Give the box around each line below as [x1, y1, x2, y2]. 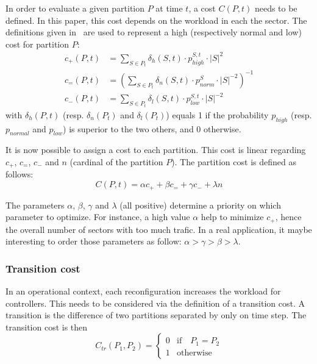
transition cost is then [5, 320, 88, 333]
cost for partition [5, 37, 69, 50]
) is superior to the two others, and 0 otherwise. [63, 122, 241, 135]
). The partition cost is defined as [171, 155, 296, 168]
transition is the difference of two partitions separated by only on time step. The [5, 309, 307, 321]
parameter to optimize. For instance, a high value [5, 210, 190, 223]
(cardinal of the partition [69, 155, 163, 168]
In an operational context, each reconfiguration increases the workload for [5, 284, 281, 297]
